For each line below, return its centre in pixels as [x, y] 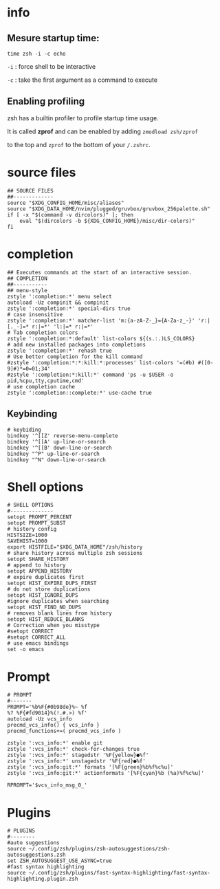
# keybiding [24, 430]
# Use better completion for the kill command [75, 356]
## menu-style [27, 290]
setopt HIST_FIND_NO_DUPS [44, 607]
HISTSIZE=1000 [27, 535]
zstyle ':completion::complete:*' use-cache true [80, 393]
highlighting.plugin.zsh [43, 879]
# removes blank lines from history [59, 613]
